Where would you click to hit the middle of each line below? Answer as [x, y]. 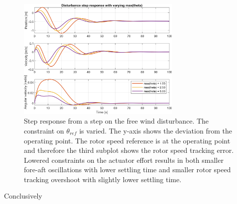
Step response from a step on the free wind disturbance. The [117, 121]
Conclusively [23, 196]
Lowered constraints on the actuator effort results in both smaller [124, 160]
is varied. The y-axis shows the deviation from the [156, 130]
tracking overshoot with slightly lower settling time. [103, 179]
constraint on [44, 130]
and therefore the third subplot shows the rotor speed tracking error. [129, 150]
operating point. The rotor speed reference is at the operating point [127, 140]
